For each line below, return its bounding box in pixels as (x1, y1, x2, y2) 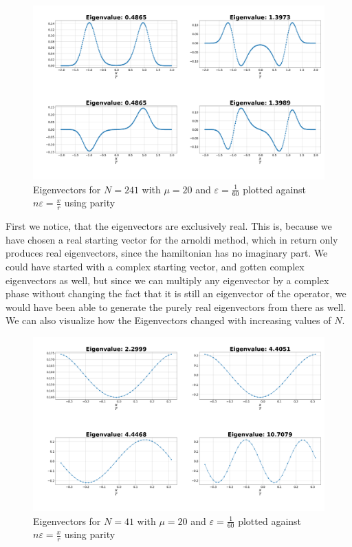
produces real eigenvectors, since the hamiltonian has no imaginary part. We (5, 246, 328, 260)
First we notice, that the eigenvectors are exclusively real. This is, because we (5, 219, 332, 233)
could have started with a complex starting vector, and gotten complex (5, 259, 305, 274)
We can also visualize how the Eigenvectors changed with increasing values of (5, 313, 331, 328)
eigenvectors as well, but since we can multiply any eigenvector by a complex (5, 272, 329, 287)
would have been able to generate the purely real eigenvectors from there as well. (5, 299, 346, 314)
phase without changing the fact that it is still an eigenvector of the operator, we (5, 286, 346, 301)
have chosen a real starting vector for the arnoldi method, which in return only (5, 232, 338, 246)
